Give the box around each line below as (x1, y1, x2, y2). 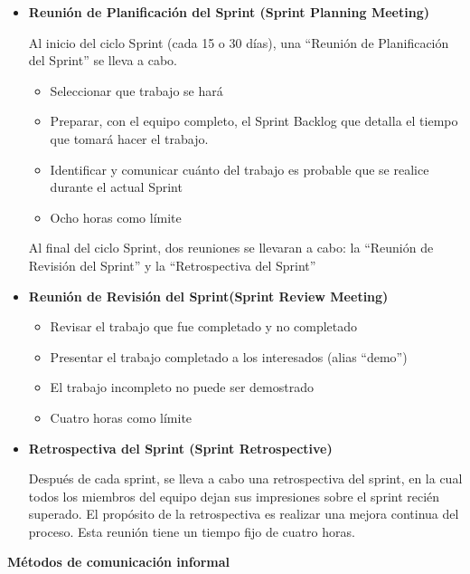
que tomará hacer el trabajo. (50, 129, 209, 148)
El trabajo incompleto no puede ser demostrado (50, 378, 314, 397)
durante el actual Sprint (50, 177, 183, 196)
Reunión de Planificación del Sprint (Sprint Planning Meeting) (28, 3, 429, 21)
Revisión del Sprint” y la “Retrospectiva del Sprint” (28, 255, 316, 274)
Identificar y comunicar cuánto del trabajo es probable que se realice (50, 159, 429, 178)
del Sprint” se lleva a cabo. (28, 51, 178, 70)
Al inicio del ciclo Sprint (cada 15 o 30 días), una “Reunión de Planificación (28, 33, 449, 52)
